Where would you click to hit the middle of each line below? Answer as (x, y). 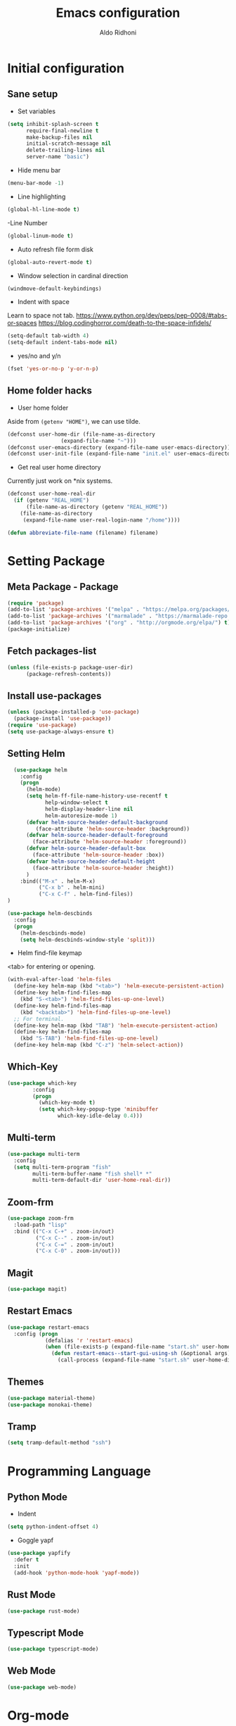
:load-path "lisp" (41, 1225)
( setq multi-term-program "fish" (63, 1167)
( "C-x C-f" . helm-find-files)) (86, 894)
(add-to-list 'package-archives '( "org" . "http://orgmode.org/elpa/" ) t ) (119, 623)
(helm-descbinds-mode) (53, 933)
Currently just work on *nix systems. (60, 481)
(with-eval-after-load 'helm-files (59, 980)
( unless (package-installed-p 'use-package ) (73, 712)
